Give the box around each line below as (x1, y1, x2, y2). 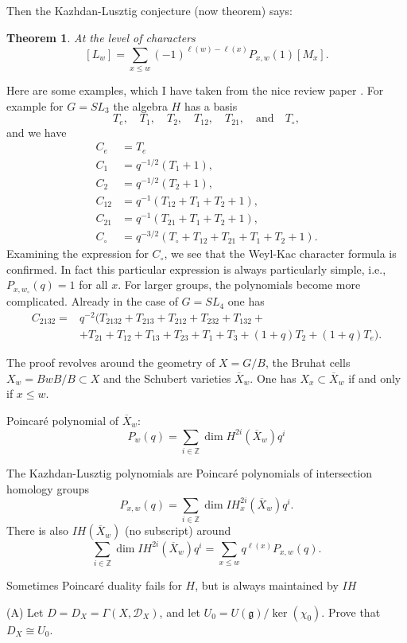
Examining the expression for (6, 245, 149, 262)
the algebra (113, 97, 168, 114)
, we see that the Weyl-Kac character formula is (164, 245, 397, 262)
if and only (348, 369, 401, 386)
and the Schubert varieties (103, 369, 231, 386)
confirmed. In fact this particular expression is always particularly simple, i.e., (6, 260, 386, 277)
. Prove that (321, 603, 381, 620)
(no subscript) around (124, 522, 231, 539)
